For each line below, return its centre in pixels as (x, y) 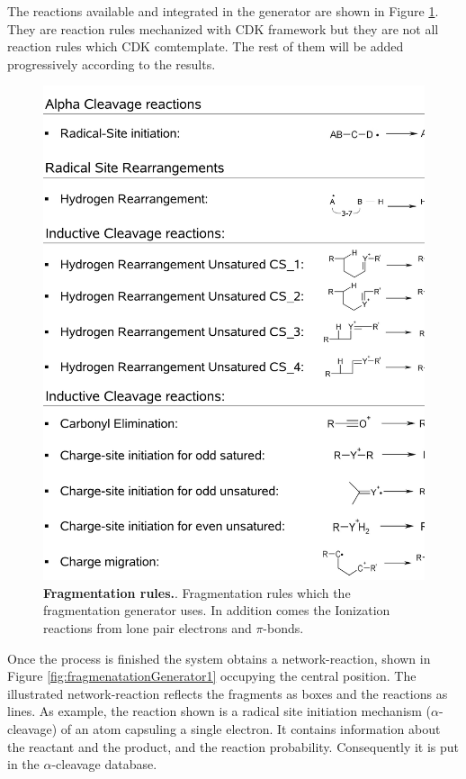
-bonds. (283, 628)
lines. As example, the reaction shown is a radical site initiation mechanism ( (220, 711)
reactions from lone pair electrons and (148, 628)
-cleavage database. (104, 764)
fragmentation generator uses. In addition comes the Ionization (217, 610)
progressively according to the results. (112, 63)
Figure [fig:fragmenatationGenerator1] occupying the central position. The (212, 676)
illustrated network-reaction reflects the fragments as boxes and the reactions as (228, 693)
